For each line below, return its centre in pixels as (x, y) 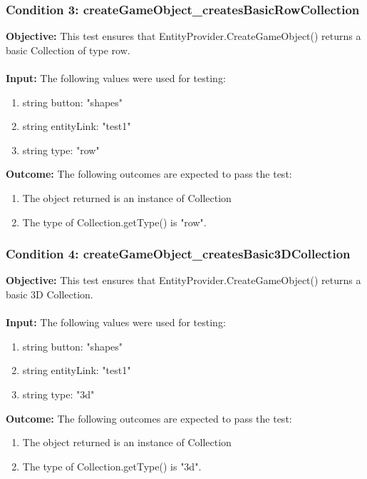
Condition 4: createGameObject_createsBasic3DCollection (178, 254)
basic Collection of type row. (68, 50)
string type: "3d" (58, 394)
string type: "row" (61, 150)
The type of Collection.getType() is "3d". (112, 466)
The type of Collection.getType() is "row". (114, 222)
